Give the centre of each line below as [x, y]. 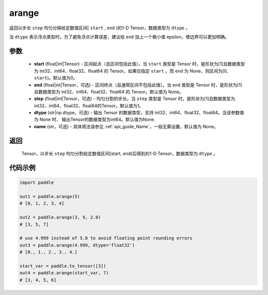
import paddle [37, 183]
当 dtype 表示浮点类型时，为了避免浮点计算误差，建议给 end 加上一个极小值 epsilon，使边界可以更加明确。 [119, 37]
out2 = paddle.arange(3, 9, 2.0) [60, 218]
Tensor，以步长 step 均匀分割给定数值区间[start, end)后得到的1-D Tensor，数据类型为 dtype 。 [120, 153]
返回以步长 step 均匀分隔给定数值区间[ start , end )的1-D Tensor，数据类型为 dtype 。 [100, 28]
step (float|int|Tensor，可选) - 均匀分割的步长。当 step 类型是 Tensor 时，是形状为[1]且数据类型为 [134, 99]
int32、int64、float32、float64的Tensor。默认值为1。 [89, 106]
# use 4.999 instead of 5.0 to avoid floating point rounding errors [106, 238]
